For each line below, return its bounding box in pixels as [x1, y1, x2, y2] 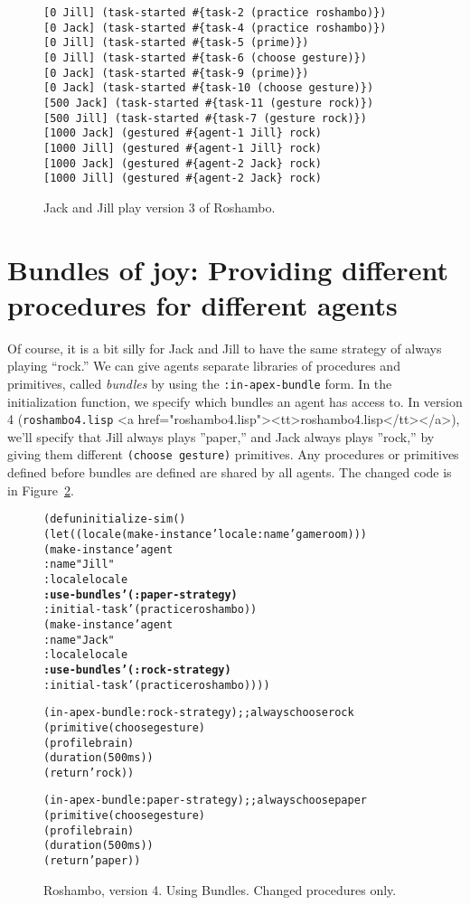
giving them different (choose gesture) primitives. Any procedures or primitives [7, 445, 459, 464]
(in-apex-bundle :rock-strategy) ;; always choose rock [43, 706, 354, 720]
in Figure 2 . [7, 480, 74, 499]
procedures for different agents [7, 286, 398, 323]
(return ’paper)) [43, 854, 141, 868]
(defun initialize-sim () [43, 513, 186, 526]
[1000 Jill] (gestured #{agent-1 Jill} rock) [43, 141, 322, 155]
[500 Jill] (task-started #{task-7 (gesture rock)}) [43, 111, 367, 125]
